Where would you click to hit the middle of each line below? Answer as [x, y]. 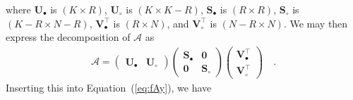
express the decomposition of [68, 37]
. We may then [316, 23]
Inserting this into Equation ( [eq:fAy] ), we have [109, 87]
